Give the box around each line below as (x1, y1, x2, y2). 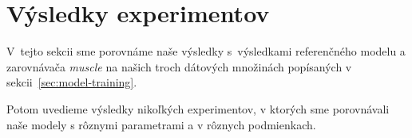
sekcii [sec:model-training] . (6, 74, 137, 90)
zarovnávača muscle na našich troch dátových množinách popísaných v (6, 58, 352, 75)
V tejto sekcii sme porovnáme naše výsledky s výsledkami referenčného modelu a (6, 43, 406, 59)
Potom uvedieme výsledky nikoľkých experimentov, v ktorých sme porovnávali (6, 100, 390, 117)
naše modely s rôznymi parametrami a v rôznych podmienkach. (6, 116, 316, 132)
